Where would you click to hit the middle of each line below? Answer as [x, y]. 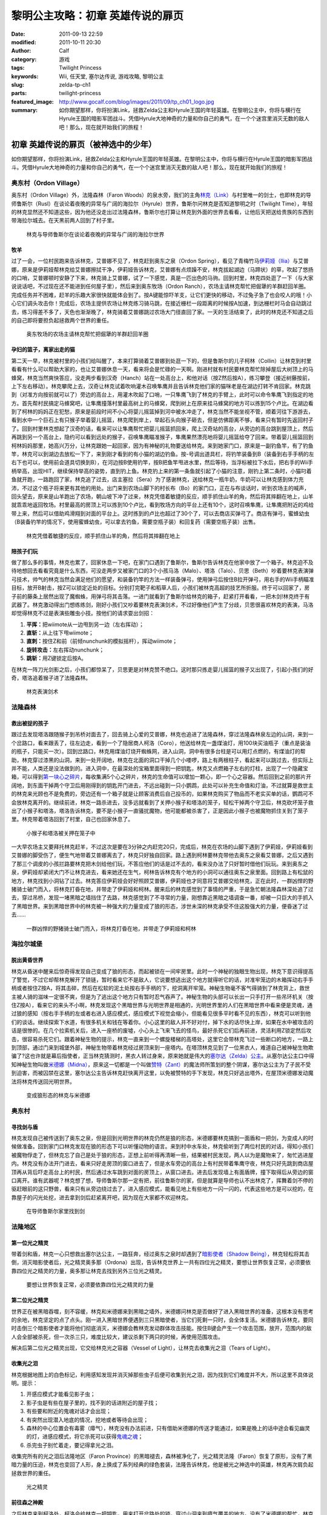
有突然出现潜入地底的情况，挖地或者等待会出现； [87, 1420]
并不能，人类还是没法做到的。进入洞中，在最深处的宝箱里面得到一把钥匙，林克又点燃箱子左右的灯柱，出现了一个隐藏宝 [160, 768]
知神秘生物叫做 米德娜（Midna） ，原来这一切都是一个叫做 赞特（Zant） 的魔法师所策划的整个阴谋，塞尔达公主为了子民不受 [161, 1064]
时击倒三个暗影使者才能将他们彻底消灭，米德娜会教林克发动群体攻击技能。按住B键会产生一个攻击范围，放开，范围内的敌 [161, 1328]
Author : [21, 51]
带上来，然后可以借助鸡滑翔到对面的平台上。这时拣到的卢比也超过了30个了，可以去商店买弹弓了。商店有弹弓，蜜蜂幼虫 [160, 513]
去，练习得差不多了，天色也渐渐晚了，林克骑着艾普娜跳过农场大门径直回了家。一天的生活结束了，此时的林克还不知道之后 [162, 311]
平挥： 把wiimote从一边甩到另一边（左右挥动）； [85, 624]
